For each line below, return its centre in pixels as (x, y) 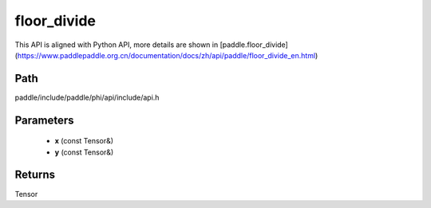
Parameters (44, 120)
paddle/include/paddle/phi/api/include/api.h (87, 97)
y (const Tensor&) (84, 152)
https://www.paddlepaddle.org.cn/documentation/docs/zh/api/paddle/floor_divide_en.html (166, 55)
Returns (35, 175)
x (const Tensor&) (84, 141)
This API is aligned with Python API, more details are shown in (117, 45)
